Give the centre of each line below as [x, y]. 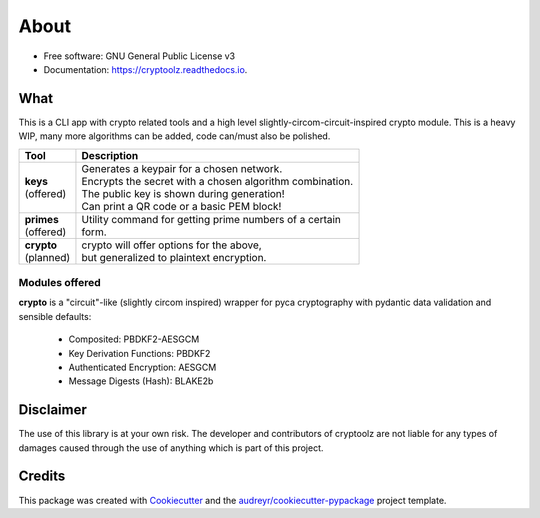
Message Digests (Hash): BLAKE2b [141, 381]
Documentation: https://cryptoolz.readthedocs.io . [145, 69]
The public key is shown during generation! [183, 193]
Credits [42, 476]
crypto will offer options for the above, [171, 245]
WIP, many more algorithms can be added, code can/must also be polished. [174, 136]
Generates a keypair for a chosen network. [182, 168]
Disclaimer [52, 410]
